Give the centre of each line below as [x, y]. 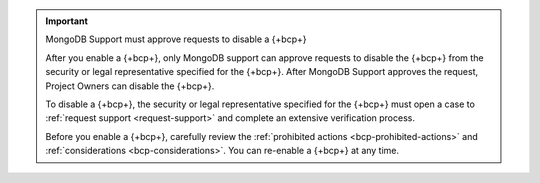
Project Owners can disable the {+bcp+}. [130, 86]
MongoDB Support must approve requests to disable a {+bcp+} [176, 39]
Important [67, 21]
